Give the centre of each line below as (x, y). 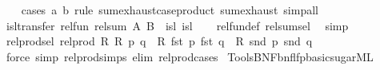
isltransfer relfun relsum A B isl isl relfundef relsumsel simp (177, 25)
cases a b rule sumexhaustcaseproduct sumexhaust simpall (170, 10)
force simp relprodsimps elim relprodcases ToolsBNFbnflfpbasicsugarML (190, 56)
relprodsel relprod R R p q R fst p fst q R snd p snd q (159, 41)
